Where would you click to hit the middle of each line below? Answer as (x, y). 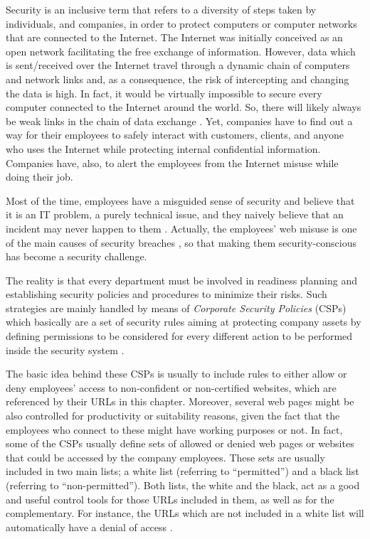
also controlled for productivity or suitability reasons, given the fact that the (173, 416)
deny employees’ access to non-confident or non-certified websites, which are (171, 387)
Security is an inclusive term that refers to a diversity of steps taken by (161, 9)
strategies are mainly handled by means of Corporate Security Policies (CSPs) (176, 308)
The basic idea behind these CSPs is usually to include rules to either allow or (176, 374)
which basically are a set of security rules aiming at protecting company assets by (184, 322)
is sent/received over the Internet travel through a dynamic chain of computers (178, 65)
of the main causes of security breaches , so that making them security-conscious (181, 242)
